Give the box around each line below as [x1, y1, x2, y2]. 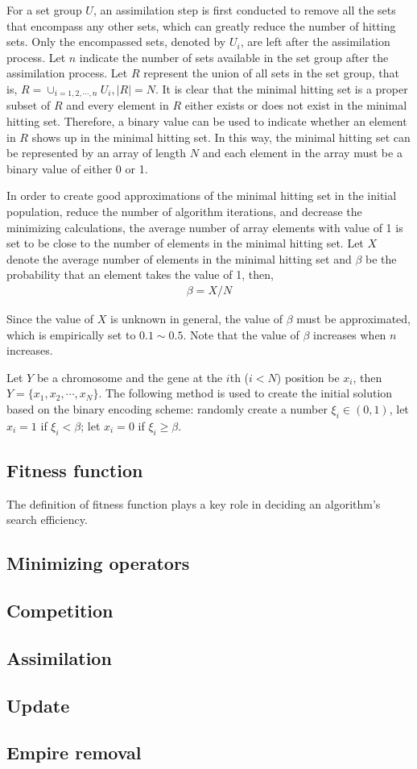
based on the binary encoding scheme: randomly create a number [6, 400, 328, 417]
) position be [276, 368, 340, 385]
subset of [6, 97, 51, 114]
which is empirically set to [6, 326, 136, 343]
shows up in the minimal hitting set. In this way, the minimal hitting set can [31, 128, 411, 145]
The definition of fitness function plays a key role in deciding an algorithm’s [6, 495, 381, 512]
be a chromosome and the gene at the [36, 368, 223, 385]
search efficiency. [6, 511, 88, 528]
